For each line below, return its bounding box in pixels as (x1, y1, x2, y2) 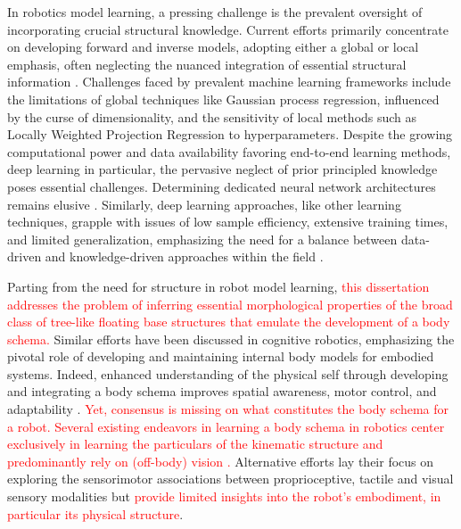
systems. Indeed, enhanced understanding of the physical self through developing (7, 364, 449, 383)
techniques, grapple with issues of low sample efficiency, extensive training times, (7, 212, 449, 231)
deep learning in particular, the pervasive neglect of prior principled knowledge (7, 160, 438, 178)
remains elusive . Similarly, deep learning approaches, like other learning (7, 194, 401, 213)
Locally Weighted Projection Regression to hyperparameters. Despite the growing (7, 125, 453, 144)
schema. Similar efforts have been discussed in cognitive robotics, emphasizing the (7, 329, 455, 348)
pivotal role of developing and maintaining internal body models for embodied (7, 347, 434, 366)
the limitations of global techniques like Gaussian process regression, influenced (7, 89, 440, 108)
